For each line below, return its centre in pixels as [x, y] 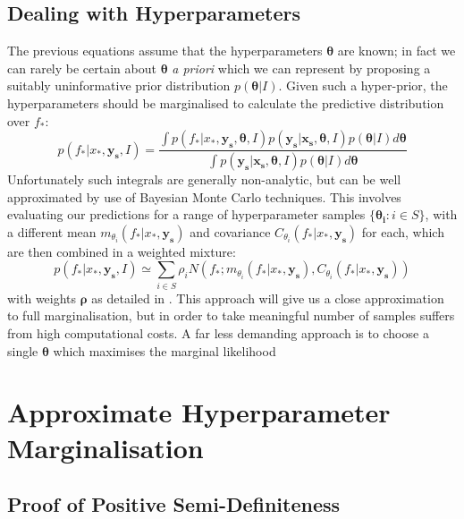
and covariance [230, 231]
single [23, 350]
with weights [42, 298]
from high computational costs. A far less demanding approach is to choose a [218, 332]
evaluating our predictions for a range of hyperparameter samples [186, 214]
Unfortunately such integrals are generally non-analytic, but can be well [204, 179]
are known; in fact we [397, 51]
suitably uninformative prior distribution [119, 85]
